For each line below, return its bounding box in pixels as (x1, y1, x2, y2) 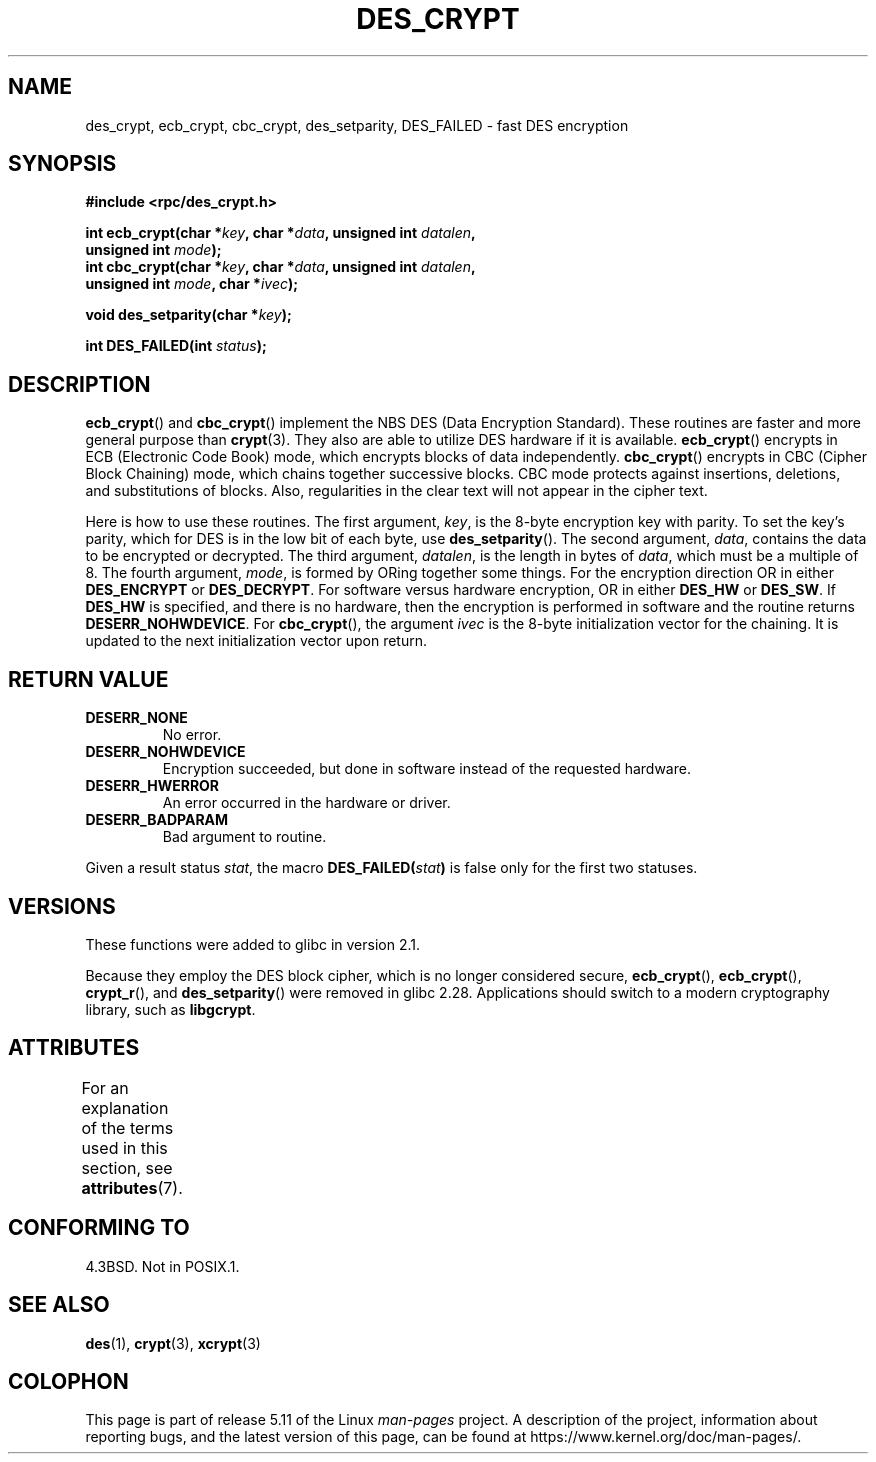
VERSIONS (8, 893, 116, 919)
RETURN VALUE (8, 666, 169, 692)
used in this (81, 1137, 168, 1158)
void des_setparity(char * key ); (85, 306, 292, 324)
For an (81, 1077, 129, 1098)
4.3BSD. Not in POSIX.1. (85, 1257, 240, 1275)
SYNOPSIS (8, 151, 117, 177)
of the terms (81, 1117, 174, 1138)
